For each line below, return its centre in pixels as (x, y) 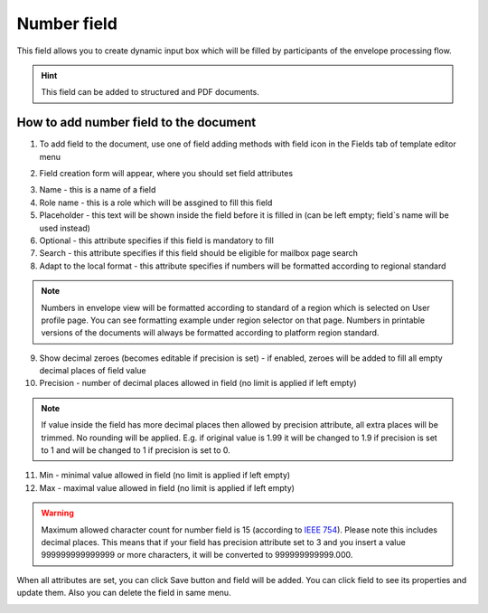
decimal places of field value (93, 371)
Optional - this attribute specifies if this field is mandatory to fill (157, 240)
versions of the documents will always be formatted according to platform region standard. (210, 333)
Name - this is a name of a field (98, 190)
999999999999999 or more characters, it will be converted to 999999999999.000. (197, 555)
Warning (57, 513)
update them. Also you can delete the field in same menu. (124, 593)
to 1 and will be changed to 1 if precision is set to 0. (136, 450)
